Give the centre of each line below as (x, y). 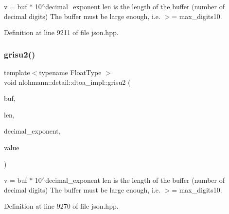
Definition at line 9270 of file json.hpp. (61, 206)
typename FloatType (70, 72)
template (17, 72)
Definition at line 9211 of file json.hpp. (61, 32)
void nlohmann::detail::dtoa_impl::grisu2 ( (67, 82)
